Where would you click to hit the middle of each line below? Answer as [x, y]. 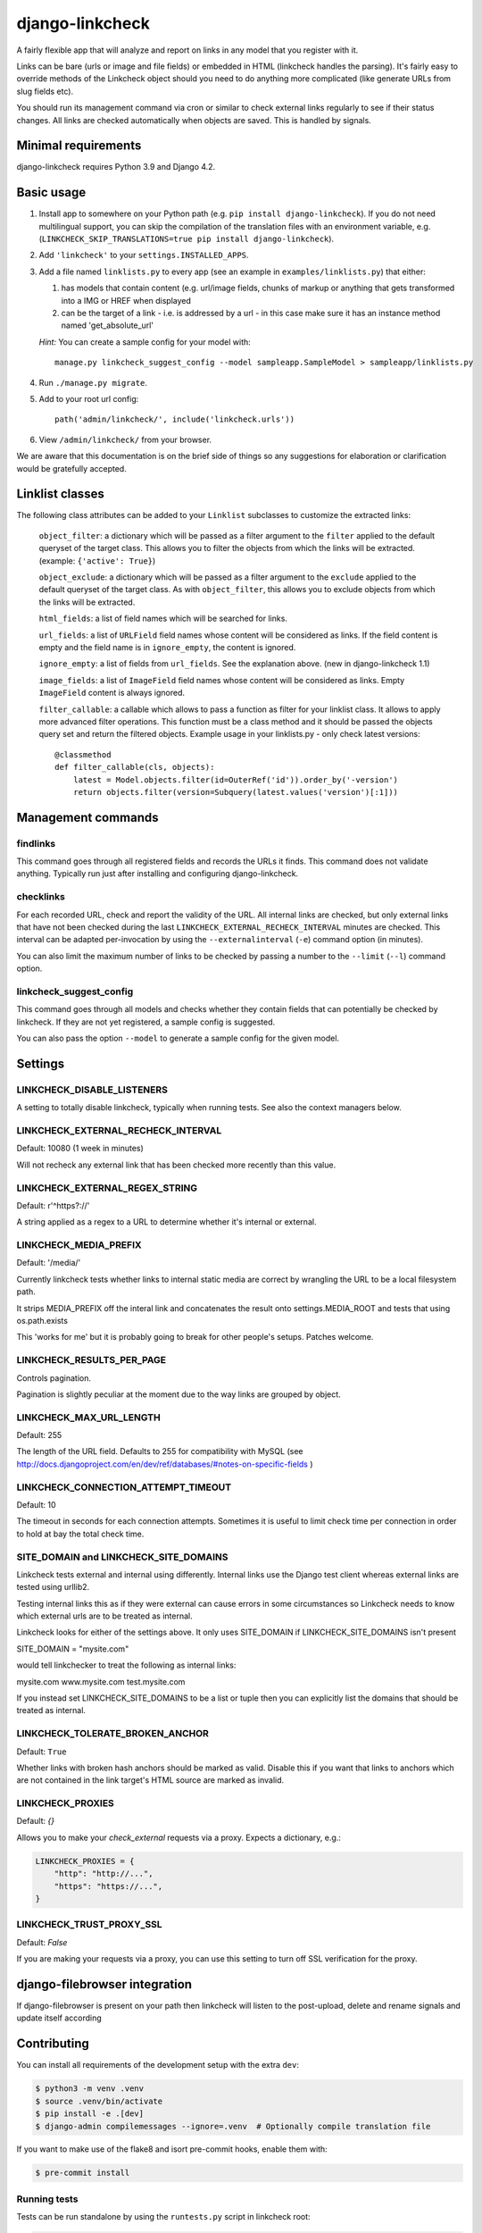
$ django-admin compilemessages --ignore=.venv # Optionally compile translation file [233, 2126]
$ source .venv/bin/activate [99, 2101]
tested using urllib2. [53, 1587]
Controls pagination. [54, 1378]
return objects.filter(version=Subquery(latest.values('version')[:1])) [236, 792]
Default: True [42, 1752]
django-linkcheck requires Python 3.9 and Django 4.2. [116, 167]
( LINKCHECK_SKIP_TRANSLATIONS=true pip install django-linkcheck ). [187, 239]
